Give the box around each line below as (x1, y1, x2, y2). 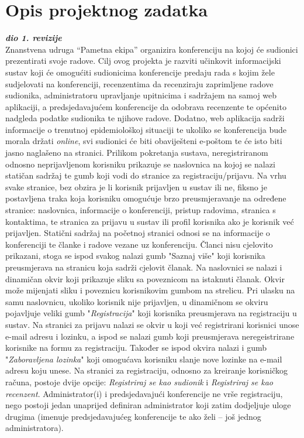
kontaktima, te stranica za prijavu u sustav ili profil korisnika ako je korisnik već (5, 215, 294, 227)
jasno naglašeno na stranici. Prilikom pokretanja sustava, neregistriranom (5, 146, 268, 159)
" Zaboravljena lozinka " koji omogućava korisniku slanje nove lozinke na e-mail (5, 353, 282, 365)
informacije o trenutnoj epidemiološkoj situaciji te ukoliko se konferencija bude (5, 123, 287, 135)
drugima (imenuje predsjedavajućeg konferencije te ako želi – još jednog (5, 410, 261, 422)
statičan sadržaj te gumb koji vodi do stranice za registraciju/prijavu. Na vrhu (5, 169, 286, 182)
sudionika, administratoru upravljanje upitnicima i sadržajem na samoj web (5, 89, 277, 101)
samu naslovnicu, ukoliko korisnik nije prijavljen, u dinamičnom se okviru (5, 295, 268, 307)
